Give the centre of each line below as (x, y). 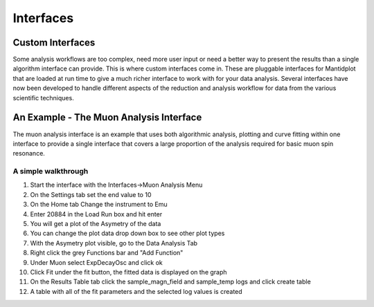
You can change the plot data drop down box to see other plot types (127, 233)
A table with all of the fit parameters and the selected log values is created (136, 291)
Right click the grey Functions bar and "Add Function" (107, 253)
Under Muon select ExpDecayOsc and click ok (96, 262)
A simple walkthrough (51, 171)
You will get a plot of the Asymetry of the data (96, 224)
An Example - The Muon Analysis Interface (107, 118)
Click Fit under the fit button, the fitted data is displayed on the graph (129, 272)
